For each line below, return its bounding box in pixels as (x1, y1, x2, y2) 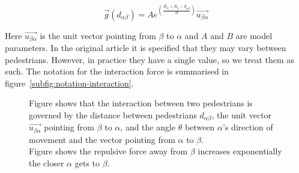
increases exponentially (198, 145, 282, 157)
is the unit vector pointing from (40, 29, 156, 41)
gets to (74, 157, 100, 169)
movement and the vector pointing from (29, 133, 175, 145)
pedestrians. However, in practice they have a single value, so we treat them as (5, 53, 294, 65)
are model (235, 29, 273, 41)
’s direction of (223, 121, 273, 133)
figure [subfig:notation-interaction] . (5, 76, 134, 89)
